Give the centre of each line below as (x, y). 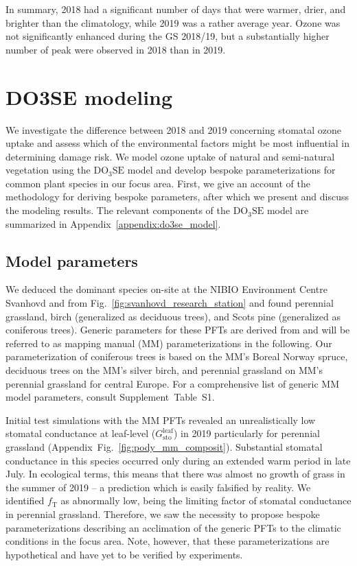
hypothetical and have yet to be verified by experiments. (124, 554)
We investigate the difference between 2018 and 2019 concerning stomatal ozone (174, 129)
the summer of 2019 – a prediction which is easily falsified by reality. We (158, 487)
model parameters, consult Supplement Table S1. (110, 397)
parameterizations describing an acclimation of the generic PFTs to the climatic (173, 527)
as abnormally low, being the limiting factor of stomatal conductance (206, 500)
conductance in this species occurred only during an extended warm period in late (178, 460)
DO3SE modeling (89, 96)
